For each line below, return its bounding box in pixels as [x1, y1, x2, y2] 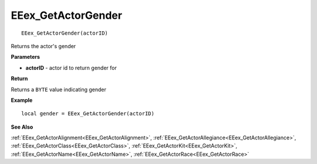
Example [11, 96, 33, 103]
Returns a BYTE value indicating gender [11, 86, 107, 93]
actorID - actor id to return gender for [25, 64, 117, 71]
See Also [11, 123, 33, 130]
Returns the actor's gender [11, 42, 76, 49]
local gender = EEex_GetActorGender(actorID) [21, 111, 155, 117]
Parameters [11, 53, 41, 61]
